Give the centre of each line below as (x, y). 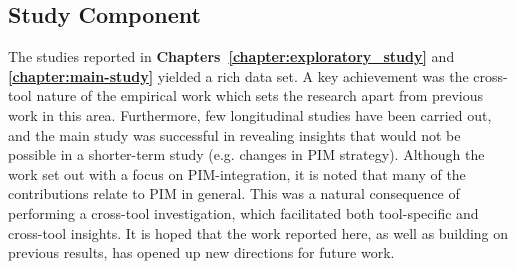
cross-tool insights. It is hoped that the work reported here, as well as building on (258, 232)
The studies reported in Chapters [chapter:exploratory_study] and (231, 56)
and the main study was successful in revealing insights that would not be (234, 134)
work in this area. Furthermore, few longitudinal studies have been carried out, (250, 114)
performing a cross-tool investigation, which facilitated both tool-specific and (243, 212)
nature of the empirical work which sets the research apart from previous (260, 95)
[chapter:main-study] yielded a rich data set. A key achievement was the (238, 75)
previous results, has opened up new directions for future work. (201, 252)
